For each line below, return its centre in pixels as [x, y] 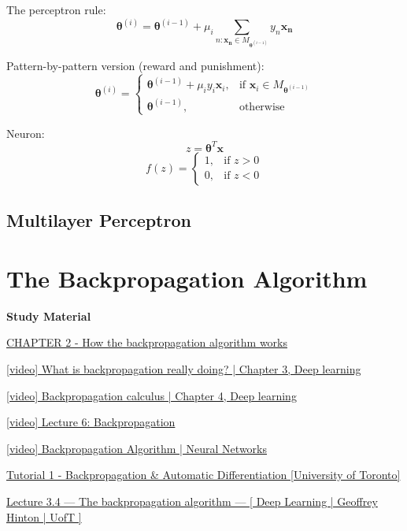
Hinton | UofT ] [44, 516]
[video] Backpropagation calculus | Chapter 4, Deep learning [152, 395]
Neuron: [26, 133]
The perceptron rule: [56, 9]
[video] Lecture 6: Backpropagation [91, 422]
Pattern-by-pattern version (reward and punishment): [135, 65]
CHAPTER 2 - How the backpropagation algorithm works [147, 342]
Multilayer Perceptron [99, 220]
